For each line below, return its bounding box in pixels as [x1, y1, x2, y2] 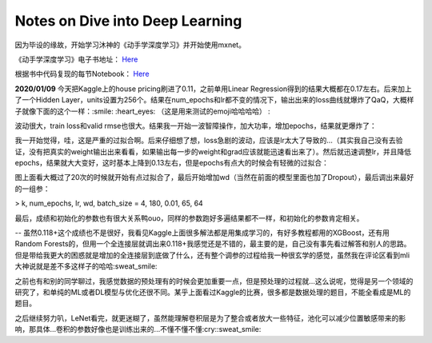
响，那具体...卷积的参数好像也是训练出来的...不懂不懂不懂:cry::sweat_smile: [14, 325, 262, 334]
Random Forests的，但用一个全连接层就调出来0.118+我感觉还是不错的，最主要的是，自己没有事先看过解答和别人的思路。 [14, 239, 411, 249]
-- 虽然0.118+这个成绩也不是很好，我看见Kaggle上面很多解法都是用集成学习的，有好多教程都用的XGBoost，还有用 [14, 228, 390, 237]
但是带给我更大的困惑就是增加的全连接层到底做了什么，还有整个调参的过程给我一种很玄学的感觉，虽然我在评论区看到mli [14, 250, 410, 260]
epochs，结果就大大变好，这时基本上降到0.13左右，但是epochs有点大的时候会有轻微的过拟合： [14, 158, 330, 168]
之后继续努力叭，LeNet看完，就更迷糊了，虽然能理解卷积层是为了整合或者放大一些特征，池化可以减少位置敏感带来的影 [14, 313, 406, 323]
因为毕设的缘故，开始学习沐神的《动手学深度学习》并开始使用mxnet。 [14, 40, 246, 50]
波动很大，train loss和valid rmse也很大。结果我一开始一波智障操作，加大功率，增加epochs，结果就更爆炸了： [14, 121, 377, 130]
